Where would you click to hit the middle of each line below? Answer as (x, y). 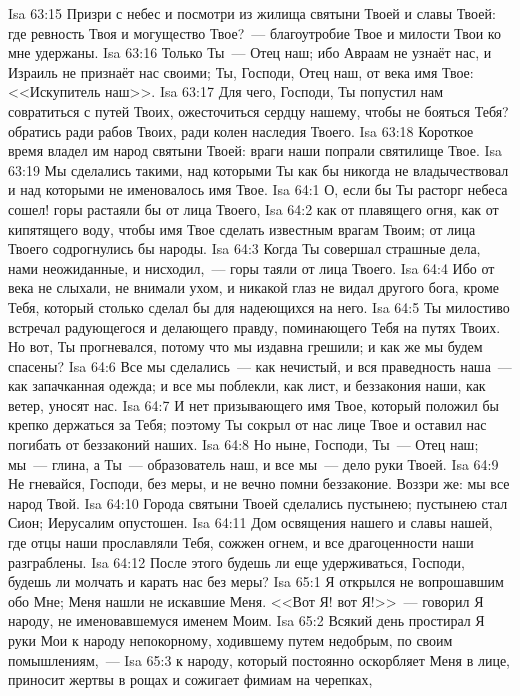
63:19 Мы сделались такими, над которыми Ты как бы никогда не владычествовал (258, 169)
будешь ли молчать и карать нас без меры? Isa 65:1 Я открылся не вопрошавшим (256, 581)
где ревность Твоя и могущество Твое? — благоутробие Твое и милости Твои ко (254, 32)
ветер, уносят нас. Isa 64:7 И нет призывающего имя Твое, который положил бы (253, 404)
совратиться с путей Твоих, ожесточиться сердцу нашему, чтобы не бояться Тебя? (258, 110)
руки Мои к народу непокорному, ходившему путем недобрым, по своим (230, 640)
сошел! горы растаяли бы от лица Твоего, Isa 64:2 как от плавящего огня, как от (253, 208)
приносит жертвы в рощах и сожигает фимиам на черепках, (190, 679)
